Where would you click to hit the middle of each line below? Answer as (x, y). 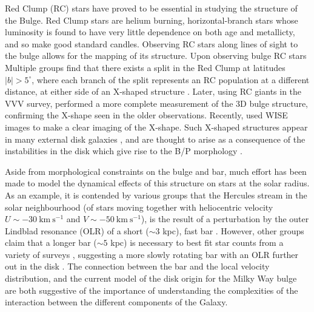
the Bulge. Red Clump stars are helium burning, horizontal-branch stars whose (152, 20)
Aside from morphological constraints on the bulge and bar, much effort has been (156, 171)
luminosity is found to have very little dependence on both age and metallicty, (150, 32)
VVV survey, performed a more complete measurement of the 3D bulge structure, (156, 103)
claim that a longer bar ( (51, 242)
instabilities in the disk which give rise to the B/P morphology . (124, 151)
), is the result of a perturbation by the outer (225, 219)
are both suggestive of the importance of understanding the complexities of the (152, 290)
